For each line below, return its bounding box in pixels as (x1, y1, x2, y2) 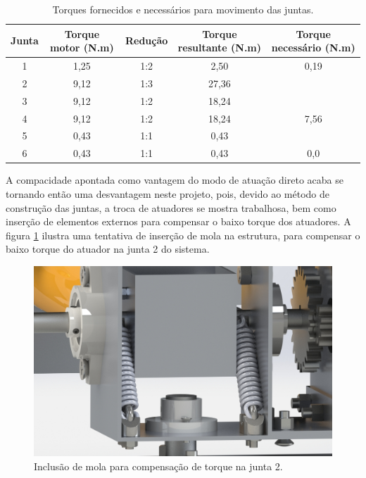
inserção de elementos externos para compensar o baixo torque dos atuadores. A (6, 214, 351, 229)
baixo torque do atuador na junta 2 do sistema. (6, 241, 210, 256)
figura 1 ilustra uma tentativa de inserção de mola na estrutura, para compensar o (6, 227, 360, 242)
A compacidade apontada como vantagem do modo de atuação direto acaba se (6, 172, 343, 187)
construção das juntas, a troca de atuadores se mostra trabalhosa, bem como (6, 200, 336, 215)
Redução (125, 33, 168, 48)
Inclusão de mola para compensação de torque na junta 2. (34, 458, 283, 473)
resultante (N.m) (177, 40, 262, 55)
